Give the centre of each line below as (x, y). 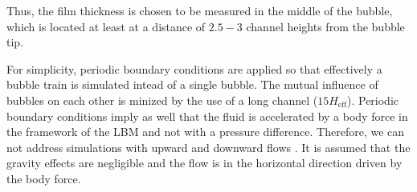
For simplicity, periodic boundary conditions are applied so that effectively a (194, 68)
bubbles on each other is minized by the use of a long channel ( (162, 100)
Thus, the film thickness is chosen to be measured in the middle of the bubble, (200, 10)
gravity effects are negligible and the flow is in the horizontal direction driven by (204, 163)
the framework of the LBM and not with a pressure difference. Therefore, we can (206, 132)
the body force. (44, 178)
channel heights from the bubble (325, 26)
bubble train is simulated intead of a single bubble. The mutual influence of (192, 84)
